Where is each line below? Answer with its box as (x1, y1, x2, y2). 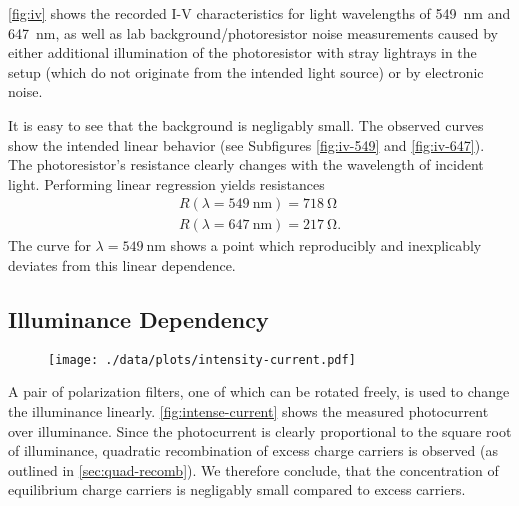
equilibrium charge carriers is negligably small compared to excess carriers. (8, 479, 466, 500)
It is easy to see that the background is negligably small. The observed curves (8, 114, 484, 135)
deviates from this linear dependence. (8, 255, 236, 275)
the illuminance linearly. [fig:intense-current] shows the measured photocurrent (8, 401, 489, 422)
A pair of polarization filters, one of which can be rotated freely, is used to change (8, 381, 510, 402)
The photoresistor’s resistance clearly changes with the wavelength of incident (8, 154, 484, 175)
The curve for (8, 235, 91, 256)
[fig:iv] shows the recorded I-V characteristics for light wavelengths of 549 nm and (8, 3, 511, 23)
